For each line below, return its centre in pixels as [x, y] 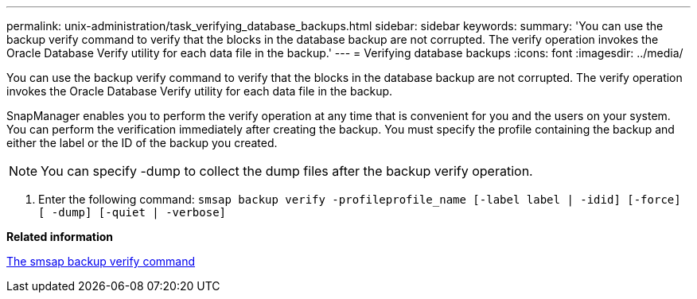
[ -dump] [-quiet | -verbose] [132, 212]
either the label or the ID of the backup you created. [142, 143]
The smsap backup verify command [101, 261]
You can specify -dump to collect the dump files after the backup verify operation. [287, 171]
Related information [60, 237]
